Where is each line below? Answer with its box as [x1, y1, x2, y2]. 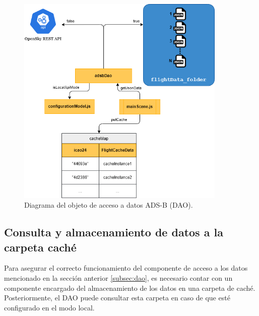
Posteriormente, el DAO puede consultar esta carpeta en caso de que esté [4, 292, 230, 303]
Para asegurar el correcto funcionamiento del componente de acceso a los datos [4, 263, 248, 273]
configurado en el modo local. [4, 302, 95, 312]
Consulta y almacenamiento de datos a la [4, 224, 223, 240]
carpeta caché [4, 239, 77, 255]
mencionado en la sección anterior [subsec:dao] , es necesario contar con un [4, 273, 233, 283]
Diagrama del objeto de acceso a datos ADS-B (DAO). [24, 200, 193, 210]
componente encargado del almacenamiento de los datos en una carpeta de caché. [4, 282, 255, 293]
